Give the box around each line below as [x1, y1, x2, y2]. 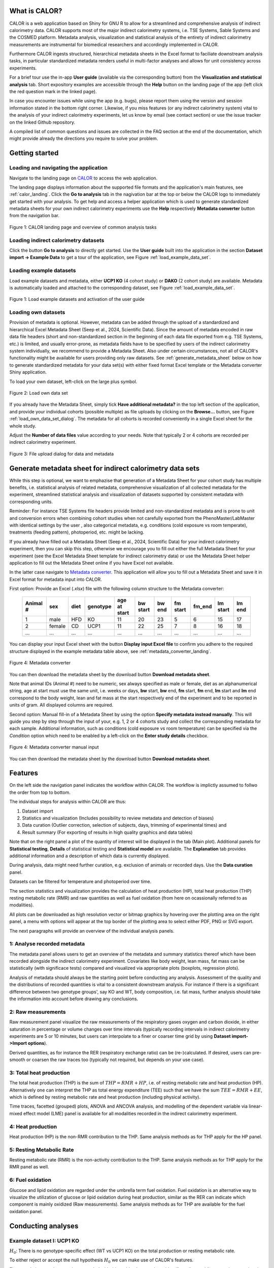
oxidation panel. [9, 1208, 43, 1214]
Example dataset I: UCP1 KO [9, 1237, 80, 1244]
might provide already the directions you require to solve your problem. [9, 135, 158, 142]
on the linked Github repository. [9, 119, 76, 125]
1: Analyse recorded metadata [9, 940, 85, 947]
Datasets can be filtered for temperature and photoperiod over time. [9, 878, 152, 885]
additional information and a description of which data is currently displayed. [9, 853, 170, 859]
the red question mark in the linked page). [9, 89, 97, 95]
